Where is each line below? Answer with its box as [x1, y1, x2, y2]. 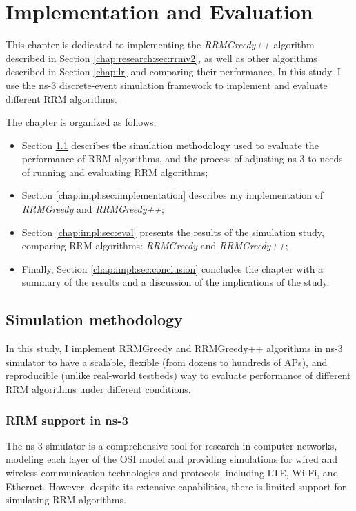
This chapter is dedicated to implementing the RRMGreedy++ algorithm [6, 37, 315, 52]
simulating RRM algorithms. [6, 492, 126, 507]
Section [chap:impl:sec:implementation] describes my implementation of [21, 188, 324, 202]
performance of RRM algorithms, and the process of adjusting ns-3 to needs [21, 151, 343, 166]
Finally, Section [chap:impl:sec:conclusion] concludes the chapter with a [21, 261, 324, 276]
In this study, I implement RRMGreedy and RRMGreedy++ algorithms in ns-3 [6, 341, 343, 356]
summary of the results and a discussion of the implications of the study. [21, 275, 330, 289]
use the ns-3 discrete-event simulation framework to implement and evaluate [6, 77, 328, 92]
